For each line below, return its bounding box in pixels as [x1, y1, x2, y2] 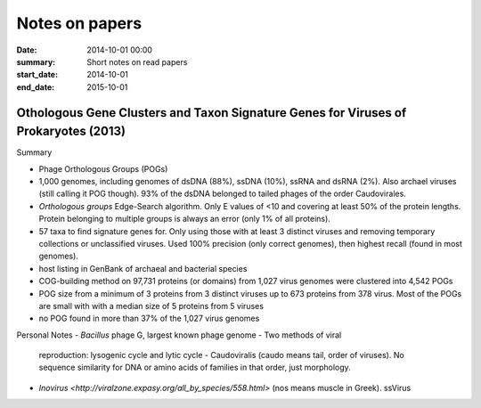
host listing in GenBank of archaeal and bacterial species [38, 263, 248, 273]
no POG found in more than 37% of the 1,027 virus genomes [38, 313, 260, 324]
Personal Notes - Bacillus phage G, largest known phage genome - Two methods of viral [16, 330, 342, 340]
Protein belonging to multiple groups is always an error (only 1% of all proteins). [38, 214, 331, 224]
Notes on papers [16, 13, 143, 33]
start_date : [16, 69, 58, 80]
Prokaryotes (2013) [16, 124, 126, 139]
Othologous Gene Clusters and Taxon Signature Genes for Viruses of [16, 105, 407, 120]
